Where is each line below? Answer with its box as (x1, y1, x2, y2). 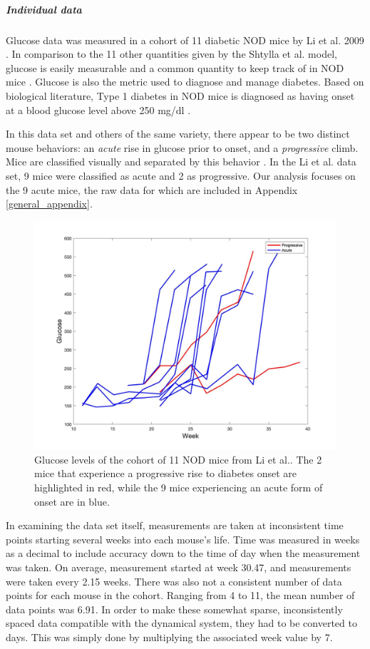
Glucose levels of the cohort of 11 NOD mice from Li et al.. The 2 (34, 451, 322, 466)
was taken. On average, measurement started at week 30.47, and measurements (6, 559, 351, 574)
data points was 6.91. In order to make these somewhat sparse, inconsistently (6, 601, 343, 616)
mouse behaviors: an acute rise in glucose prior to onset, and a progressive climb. (6, 140, 359, 155)
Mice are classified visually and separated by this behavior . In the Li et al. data (6, 154, 356, 169)
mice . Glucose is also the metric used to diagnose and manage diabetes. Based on (6, 74, 364, 89)
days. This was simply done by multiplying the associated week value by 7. (6, 629, 333, 644)
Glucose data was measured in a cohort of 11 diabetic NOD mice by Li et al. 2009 (6, 32, 364, 47)
